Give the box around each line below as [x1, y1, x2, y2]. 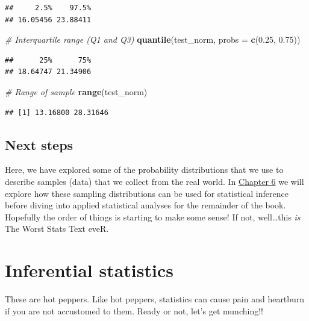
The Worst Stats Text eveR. [5, 222, 109, 235]
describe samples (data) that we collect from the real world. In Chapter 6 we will [5, 175, 304, 187]
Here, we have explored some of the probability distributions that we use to [5, 163, 284, 176]
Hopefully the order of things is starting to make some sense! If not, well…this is [5, 210, 301, 223]
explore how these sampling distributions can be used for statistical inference [5, 187, 289, 199]
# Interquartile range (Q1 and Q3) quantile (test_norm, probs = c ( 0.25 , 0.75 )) [5, 33, 301, 46]
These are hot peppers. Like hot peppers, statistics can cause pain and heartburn [5, 293, 305, 305]
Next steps [5, 135, 73, 154]
